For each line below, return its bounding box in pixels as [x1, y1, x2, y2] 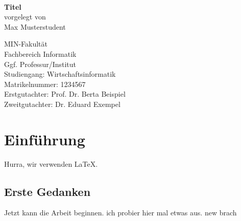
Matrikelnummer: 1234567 [4, 78, 86, 89]
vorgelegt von [4, 11, 46, 22]
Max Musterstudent [4, 21, 66, 32]
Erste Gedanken [4, 183, 91, 199]
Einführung [4, 128, 85, 149]
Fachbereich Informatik [4, 48, 77, 59]
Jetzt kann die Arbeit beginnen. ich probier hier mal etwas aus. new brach [4, 207, 237, 218]
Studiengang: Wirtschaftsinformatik [4, 69, 116, 79]
